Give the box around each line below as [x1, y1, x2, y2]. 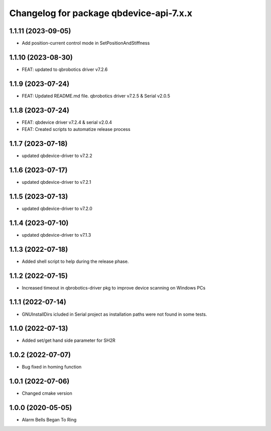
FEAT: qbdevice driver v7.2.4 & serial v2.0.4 [22, 119, 112, 125]
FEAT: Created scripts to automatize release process [22, 126, 130, 132]
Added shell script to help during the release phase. [22, 258, 129, 264]
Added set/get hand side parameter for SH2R [22, 337, 115, 343]
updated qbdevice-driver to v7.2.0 [22, 205, 93, 211]
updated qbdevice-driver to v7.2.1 [22, 179, 91, 185]
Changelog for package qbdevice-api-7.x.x [9, 8, 193, 19]
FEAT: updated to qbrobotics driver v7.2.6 [22, 66, 108, 73]
